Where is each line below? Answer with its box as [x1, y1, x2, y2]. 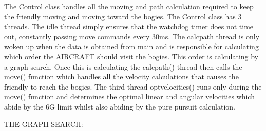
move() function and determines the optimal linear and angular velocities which [4, 91, 255, 102]
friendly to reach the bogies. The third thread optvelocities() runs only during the [4, 81, 262, 92]
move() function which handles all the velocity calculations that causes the [4, 71, 239, 82]
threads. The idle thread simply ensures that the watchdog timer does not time [4, 21, 254, 32]
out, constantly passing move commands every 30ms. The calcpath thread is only [4, 31, 260, 41]
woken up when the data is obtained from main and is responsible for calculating [4, 41, 259, 52]
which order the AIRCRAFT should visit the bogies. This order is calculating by [4, 51, 259, 61]
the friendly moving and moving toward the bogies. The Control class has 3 [4, 11, 242, 21]
